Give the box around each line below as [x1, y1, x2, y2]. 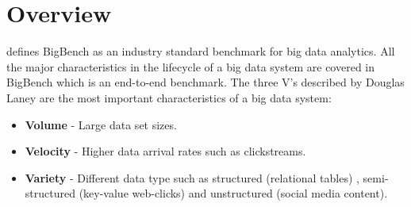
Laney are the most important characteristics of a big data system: [6, 89, 332, 105]
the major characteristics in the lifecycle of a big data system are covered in [6, 58, 375, 75]
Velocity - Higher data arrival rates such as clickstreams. [25, 143, 306, 159]
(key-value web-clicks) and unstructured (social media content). [79, 185, 388, 201]
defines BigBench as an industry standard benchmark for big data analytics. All [6, 43, 395, 59]
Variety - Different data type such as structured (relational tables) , [25, 169, 359, 186]
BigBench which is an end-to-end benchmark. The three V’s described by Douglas [6, 74, 405, 90]
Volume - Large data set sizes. [25, 116, 177, 132]
